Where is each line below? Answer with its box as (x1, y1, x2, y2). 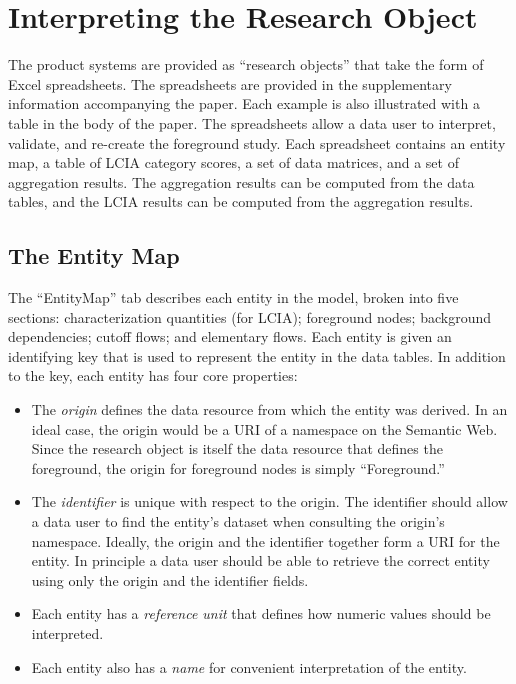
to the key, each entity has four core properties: (8, 365, 298, 386)
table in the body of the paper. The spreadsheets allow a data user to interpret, (8, 112, 496, 133)
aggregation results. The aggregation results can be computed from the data (8, 171, 475, 192)
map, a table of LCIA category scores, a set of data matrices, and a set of (8, 152, 459, 173)
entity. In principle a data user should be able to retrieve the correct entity (31, 550, 490, 571)
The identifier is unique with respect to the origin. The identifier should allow (31, 491, 508, 512)
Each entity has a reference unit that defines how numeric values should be (31, 603, 491, 624)
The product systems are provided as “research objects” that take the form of (8, 54, 484, 75)
